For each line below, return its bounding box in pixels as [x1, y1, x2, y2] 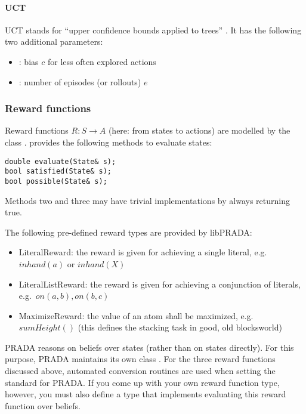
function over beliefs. [5, 399, 81, 412]
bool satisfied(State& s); [5, 167, 112, 176]
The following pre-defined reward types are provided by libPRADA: [5, 225, 252, 238]
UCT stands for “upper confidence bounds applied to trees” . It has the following [5, 23, 302, 36]
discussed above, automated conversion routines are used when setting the [5, 364, 276, 377]
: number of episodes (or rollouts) [18, 75, 141, 88]
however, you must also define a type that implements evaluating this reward [5, 388, 286, 400]
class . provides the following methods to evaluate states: [5, 135, 212, 148]
